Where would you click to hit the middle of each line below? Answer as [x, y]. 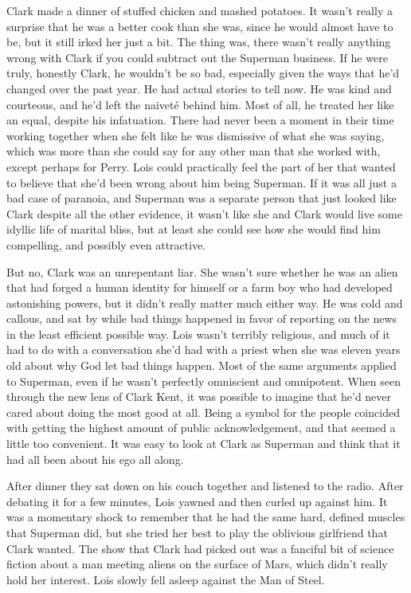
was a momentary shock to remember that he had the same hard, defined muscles [206, 517]
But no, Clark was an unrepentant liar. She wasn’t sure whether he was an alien [202, 271]
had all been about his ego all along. [95, 459]
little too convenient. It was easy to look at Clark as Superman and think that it [204, 444]
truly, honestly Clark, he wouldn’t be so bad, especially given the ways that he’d [203, 73]
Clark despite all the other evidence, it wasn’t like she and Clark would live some [204, 213]
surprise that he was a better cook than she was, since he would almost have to [200, 26]
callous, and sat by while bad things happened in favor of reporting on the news [202, 318]
